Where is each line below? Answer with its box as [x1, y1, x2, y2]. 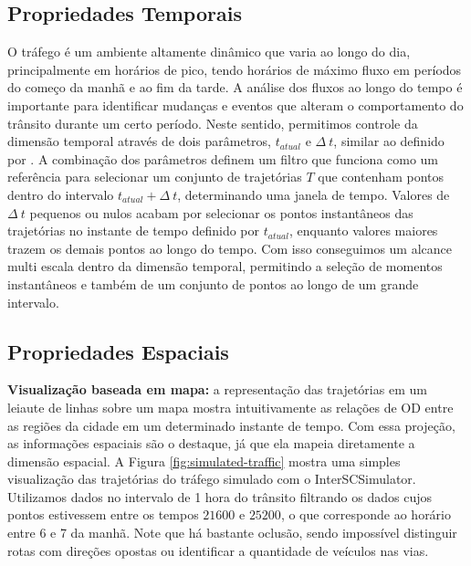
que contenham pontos [318, 167, 445, 186]
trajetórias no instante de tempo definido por [7, 221, 260, 240]
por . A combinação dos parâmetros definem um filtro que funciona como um [7, 149, 439, 168]
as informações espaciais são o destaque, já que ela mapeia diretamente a [7, 434, 415, 453]
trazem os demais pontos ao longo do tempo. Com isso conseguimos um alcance [7, 238, 452, 257]
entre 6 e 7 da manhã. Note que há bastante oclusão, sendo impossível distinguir [7, 523, 457, 542]
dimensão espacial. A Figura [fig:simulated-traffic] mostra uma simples [7, 451, 401, 470]
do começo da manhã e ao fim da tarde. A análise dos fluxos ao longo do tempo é [7, 78, 463, 97]
